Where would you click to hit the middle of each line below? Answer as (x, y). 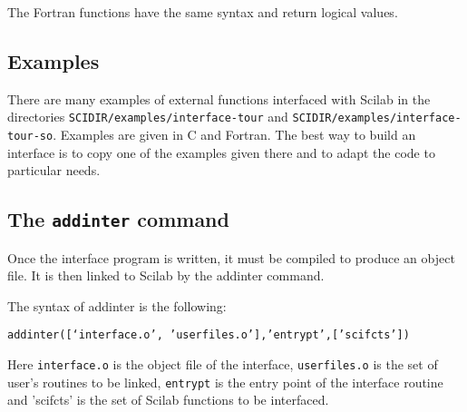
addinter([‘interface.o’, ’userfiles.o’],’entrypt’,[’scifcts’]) (209, 335)
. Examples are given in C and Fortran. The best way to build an (234, 135)
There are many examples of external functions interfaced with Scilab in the (219, 98)
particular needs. (54, 170)
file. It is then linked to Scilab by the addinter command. (166, 275)
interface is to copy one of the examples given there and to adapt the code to (221, 152)
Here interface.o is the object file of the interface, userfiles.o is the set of (223, 364)
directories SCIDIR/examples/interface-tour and (148, 117)
